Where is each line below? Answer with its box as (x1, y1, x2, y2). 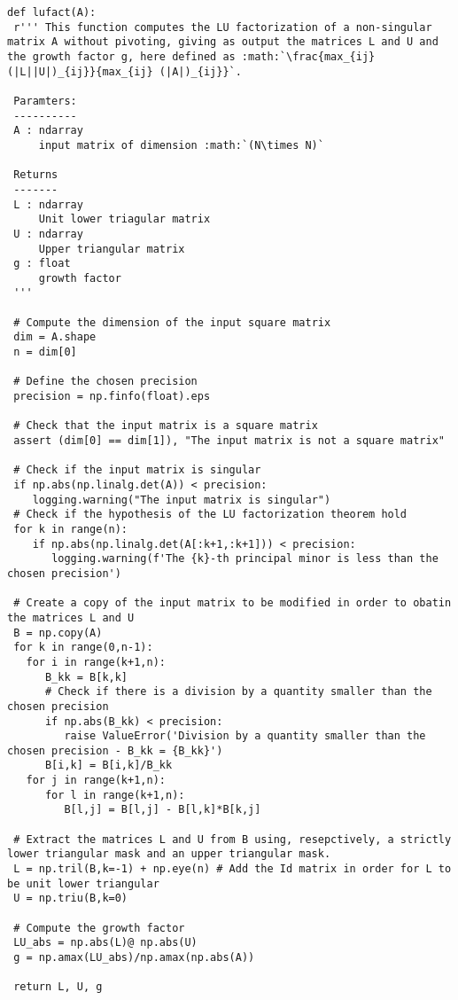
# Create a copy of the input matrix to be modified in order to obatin (13, 597, 452, 610)
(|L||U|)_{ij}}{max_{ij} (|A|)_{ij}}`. (7, 65, 242, 78)
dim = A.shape (13, 331, 97, 344)
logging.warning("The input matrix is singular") (32, 493, 331, 506)
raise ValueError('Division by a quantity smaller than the (64, 730, 426, 743)
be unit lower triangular (7, 877, 159, 890)
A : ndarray (13, 124, 83, 137)
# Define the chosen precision (13, 375, 198, 388)
